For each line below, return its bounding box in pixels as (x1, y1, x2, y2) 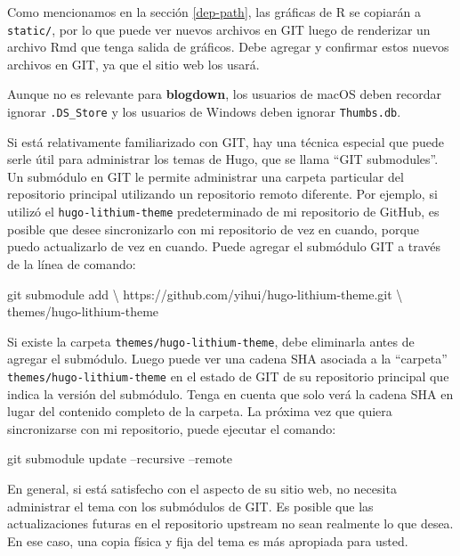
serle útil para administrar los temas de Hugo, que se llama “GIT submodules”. (7, 150, 439, 168)
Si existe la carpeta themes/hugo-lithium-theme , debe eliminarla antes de (7, 331, 415, 350)
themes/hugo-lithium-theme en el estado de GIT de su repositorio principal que (7, 366, 449, 385)
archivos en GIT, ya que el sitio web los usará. (7, 54, 260, 73)
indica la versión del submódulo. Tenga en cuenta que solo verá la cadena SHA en (7, 384, 454, 403)
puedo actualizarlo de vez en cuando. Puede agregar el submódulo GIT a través (7, 237, 441, 256)
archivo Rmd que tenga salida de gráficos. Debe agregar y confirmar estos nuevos (7, 37, 449, 56)
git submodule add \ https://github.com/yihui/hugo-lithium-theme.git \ (7, 284, 403, 303)
